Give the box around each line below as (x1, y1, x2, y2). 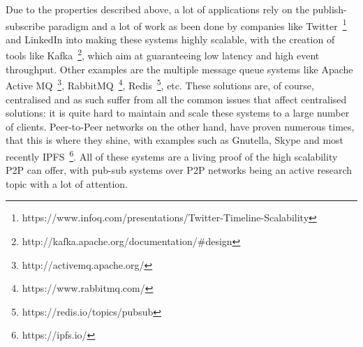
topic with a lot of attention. (6, 176, 128, 191)
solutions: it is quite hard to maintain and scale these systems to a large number (6, 105, 350, 120)
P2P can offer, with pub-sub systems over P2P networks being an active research (6, 163, 353, 177)
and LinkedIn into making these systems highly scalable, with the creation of (6, 31, 335, 46)
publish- (312, 2, 347, 16)
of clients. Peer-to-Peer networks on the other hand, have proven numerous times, (6, 119, 355, 133)
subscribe (6, 18, 45, 33)
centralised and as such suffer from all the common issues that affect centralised (6, 91, 347, 106)
